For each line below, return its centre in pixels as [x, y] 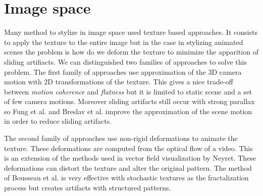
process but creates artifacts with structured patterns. [88, 188]
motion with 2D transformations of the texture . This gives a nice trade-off [119, 82]
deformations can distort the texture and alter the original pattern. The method [128, 167]
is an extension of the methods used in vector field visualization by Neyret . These [130, 158]
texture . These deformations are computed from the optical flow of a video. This [128, 148]
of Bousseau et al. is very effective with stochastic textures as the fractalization [126, 178]
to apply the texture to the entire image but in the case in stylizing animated [124, 42]
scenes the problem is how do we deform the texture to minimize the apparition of [131, 52]
